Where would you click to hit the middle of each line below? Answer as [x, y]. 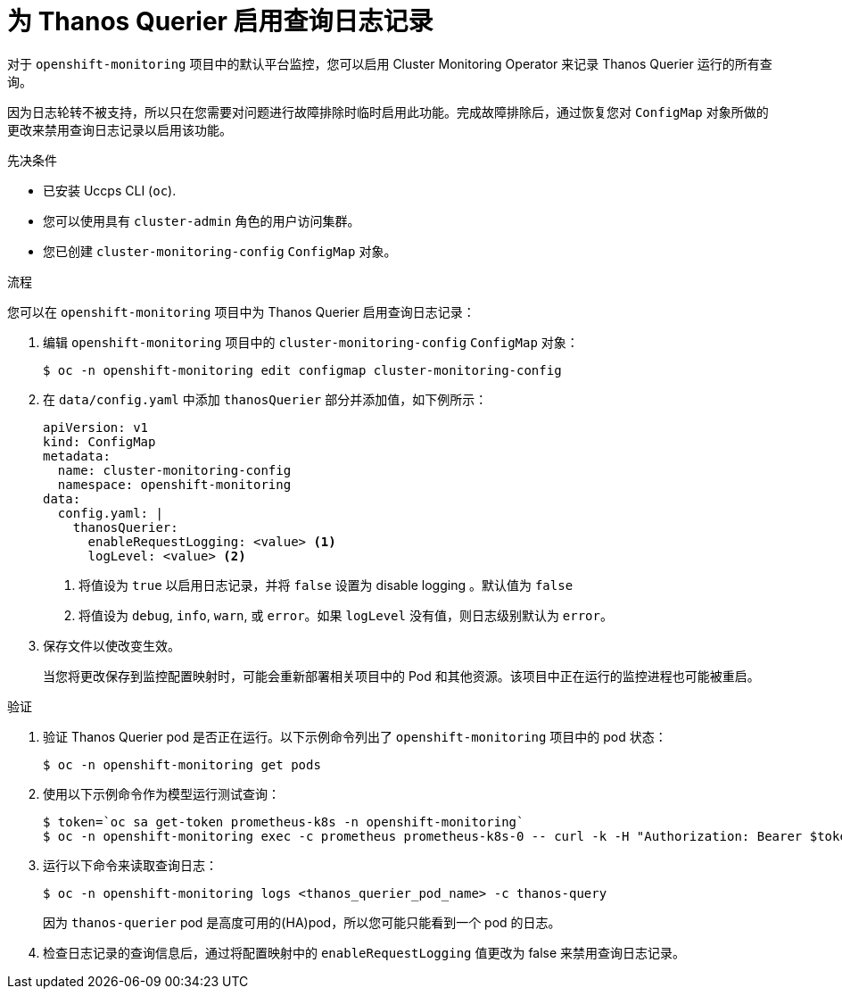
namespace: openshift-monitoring [174, 484]
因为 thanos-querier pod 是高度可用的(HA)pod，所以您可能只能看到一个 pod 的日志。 [302, 922]
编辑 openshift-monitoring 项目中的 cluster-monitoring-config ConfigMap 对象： [311, 342]
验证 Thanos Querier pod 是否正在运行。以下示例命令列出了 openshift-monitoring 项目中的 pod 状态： [355, 736]
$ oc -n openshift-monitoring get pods [182, 764]
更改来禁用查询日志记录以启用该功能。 [120, 129]
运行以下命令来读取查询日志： [130, 865]
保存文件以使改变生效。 [111, 645]
